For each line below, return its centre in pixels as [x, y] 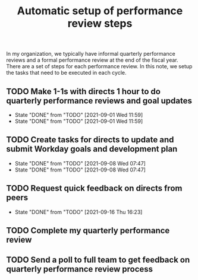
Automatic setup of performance [100, 11]
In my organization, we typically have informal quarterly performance [91, 54]
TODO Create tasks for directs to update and [90, 140]
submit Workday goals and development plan [92, 149]
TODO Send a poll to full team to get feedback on [98, 260]
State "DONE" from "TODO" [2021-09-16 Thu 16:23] [78, 212]
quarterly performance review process [80, 269]
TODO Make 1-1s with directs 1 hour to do [83, 91]
